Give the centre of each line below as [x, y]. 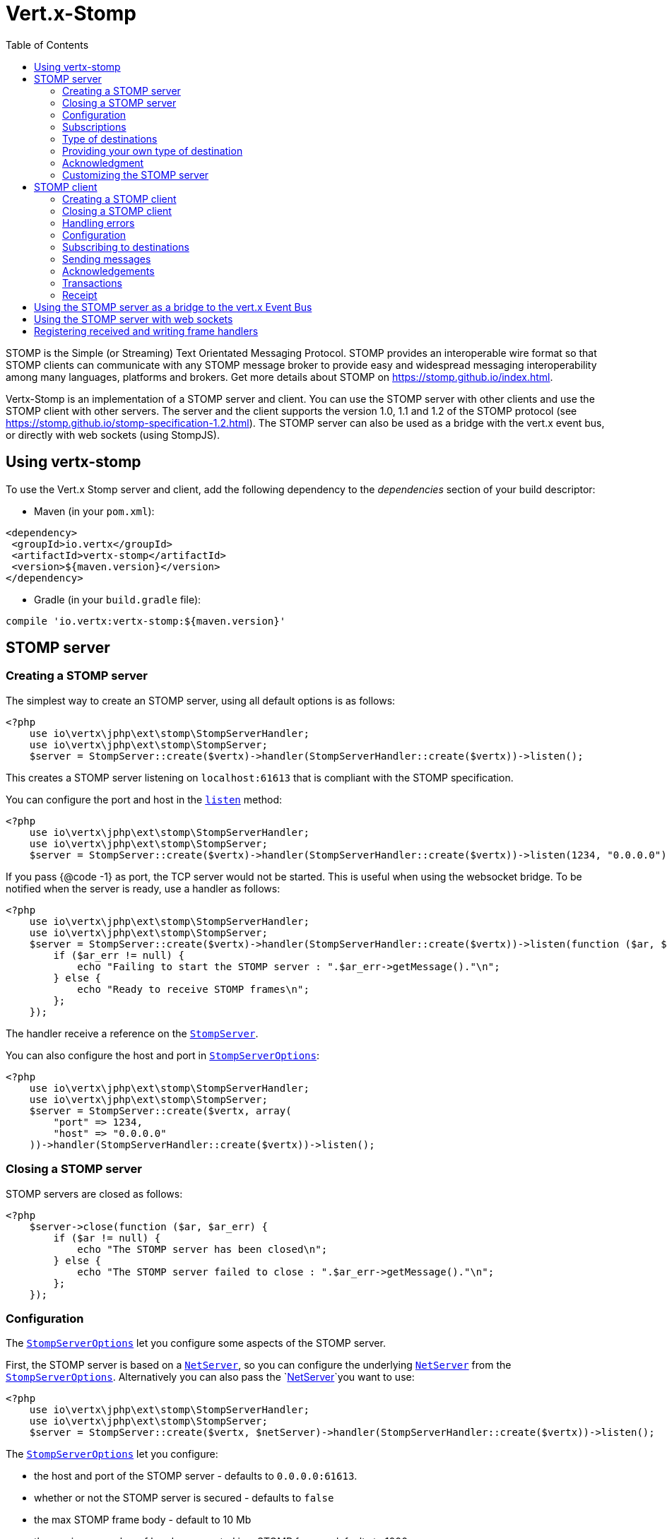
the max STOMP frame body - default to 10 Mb [143, 1520]
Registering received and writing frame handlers [146, 331]
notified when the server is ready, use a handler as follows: [143, 888]
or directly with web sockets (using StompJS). [113, 435]
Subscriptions [94, 126]
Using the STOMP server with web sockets [134, 319]
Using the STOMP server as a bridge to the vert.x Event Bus [173, 307]
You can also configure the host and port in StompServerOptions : [163, 1055]
